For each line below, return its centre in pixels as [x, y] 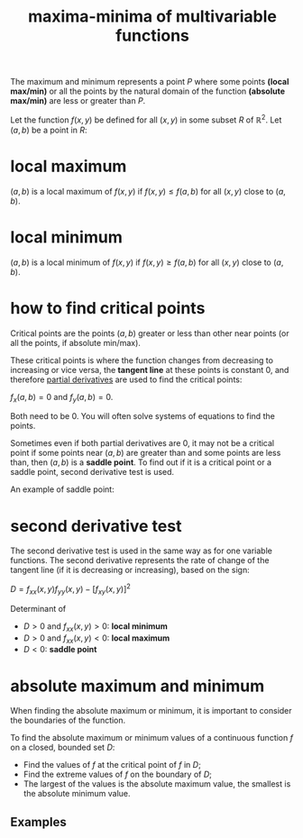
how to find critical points [108, 308]
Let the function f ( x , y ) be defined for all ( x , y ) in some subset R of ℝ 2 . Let [146, 119]
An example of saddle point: [63, 489]
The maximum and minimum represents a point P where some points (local [150, 82]
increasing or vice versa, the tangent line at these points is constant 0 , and [150, 369]
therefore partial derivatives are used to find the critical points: [126, 379]
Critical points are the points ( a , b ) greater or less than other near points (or [150, 333]
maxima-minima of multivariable [152, 17]
